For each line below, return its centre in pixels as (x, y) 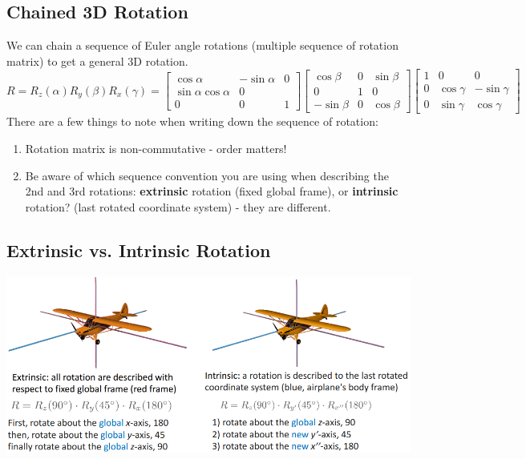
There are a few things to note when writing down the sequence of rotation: (192, 121)
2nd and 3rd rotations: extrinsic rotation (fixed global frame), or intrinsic (212, 191)
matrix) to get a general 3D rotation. (97, 60)
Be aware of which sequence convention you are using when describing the (207, 175)
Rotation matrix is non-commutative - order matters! (156, 149)
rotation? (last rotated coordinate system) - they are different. (178, 206)
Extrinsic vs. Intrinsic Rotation (139, 250)
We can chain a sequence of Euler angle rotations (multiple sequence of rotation (202, 45)
